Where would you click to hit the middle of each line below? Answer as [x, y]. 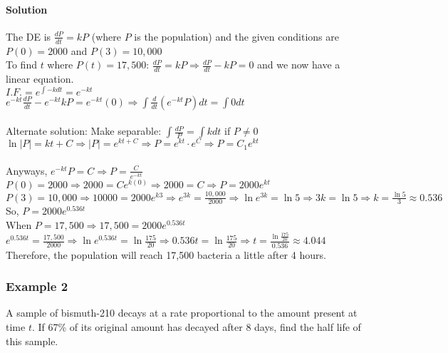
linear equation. [40, 79]
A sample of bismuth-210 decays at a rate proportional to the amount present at [182, 313]
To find [21, 65]
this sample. [32, 341]
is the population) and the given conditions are [236, 36]
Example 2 [37, 286]
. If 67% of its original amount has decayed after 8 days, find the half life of [196, 326]
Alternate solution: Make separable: [84, 131]
